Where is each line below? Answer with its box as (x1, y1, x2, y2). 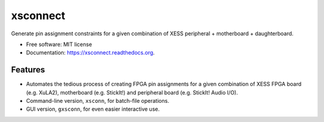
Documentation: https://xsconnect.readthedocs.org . (26, 49, 155, 56)
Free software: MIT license (26, 41, 92, 48)
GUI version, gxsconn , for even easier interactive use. (26, 105, 160, 113)
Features (11, 65, 45, 75)
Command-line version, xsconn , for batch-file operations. (26, 97, 169, 105)
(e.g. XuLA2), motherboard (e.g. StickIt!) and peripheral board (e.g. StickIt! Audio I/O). (26, 89, 238, 96)
